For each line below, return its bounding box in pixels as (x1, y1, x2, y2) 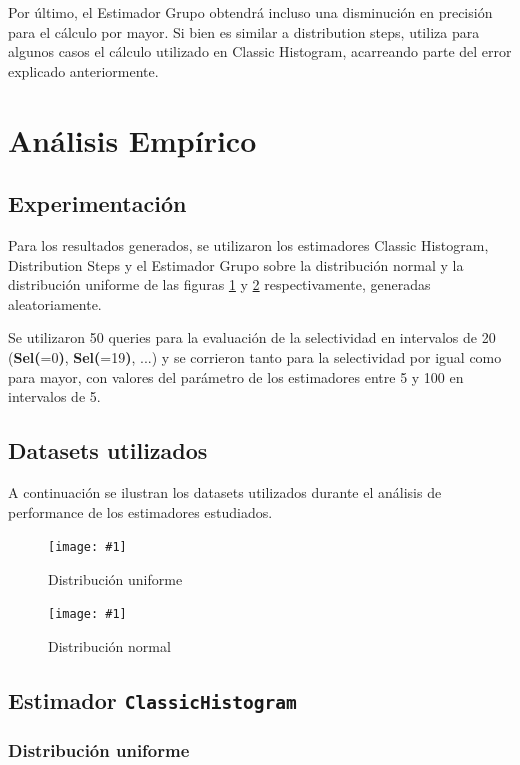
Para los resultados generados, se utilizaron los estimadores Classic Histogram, (8, 234, 489, 255)
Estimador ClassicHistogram (8, 684, 297, 715)
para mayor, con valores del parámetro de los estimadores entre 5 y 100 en (8, 366, 464, 387)
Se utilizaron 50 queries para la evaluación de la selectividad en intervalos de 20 (8, 327, 496, 348)
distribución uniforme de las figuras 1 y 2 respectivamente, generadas (8, 274, 431, 295)
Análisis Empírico (8, 119, 257, 160)
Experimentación (8, 188, 187, 219)
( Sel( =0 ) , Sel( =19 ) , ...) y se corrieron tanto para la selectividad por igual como (8, 346, 502, 367)
